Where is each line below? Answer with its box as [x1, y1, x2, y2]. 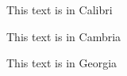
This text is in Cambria [6, 28, 121, 44]
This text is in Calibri [6, 2, 113, 17]
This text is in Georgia [6, 55, 117, 71]
